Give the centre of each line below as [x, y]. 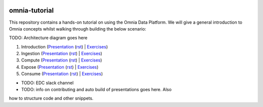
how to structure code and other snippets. [51, 98]
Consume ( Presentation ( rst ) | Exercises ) [62, 74]
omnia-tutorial [31, 10]
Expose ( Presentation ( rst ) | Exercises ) [60, 67]
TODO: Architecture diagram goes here [48, 38]
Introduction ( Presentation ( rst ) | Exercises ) [65, 46]
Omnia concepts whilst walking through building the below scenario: [77, 29]
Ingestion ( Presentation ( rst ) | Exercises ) [62, 54]
